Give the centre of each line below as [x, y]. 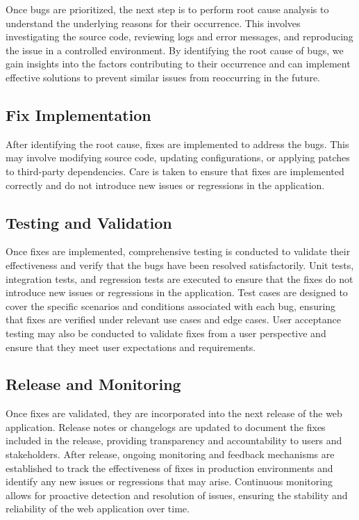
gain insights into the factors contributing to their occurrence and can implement [178, 64]
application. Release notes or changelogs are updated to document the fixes [166, 426]
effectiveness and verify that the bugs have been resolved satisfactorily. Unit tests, [180, 265]
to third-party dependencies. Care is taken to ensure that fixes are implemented [175, 171]
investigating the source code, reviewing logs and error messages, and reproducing [179, 36]
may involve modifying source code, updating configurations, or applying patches [178, 157]
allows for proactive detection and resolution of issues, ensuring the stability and [177, 495]
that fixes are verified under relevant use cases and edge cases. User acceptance [173, 319]
